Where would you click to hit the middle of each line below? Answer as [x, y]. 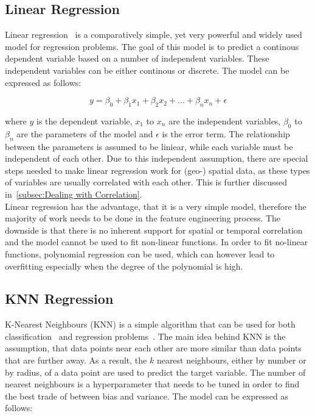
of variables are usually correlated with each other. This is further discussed [146, 182]
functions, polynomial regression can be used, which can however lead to [140, 253]
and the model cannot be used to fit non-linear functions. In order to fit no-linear [157, 242]
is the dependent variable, [85, 120]
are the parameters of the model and [85, 133]
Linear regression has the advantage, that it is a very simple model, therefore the [156, 206]
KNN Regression [59, 299]
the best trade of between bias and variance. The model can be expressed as [147, 396]
